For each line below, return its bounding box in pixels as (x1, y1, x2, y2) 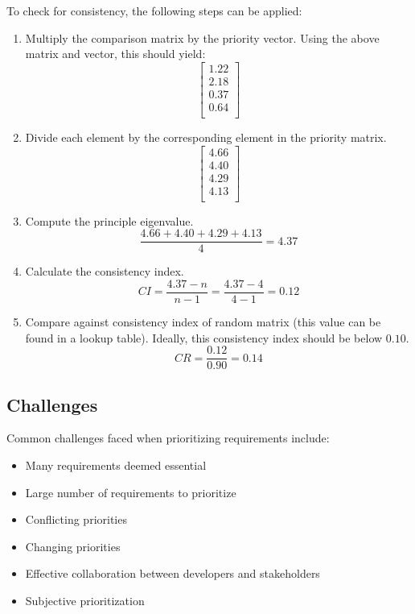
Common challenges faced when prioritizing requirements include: (6, 429, 330, 446)
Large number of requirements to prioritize (25, 483, 236, 500)
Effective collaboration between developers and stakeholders (25, 565, 320, 582)
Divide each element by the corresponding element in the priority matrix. (25, 128, 387, 145)
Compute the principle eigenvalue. (25, 212, 194, 229)
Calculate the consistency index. (25, 263, 184, 280)
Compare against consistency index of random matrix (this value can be (25, 313, 381, 330)
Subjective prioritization (25, 592, 145, 609)
